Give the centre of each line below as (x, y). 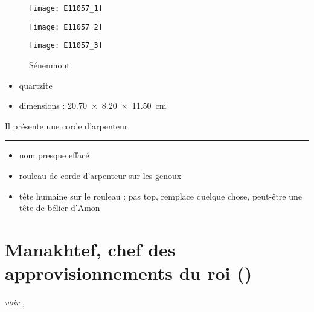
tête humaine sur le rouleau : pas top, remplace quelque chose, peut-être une (160, 196)
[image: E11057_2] (66, 27)
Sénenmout (50, 64)
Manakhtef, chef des (90, 249)
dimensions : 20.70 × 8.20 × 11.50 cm (93, 106)
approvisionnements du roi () (129, 273)
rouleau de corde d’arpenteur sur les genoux (100, 175)
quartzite (36, 85)
